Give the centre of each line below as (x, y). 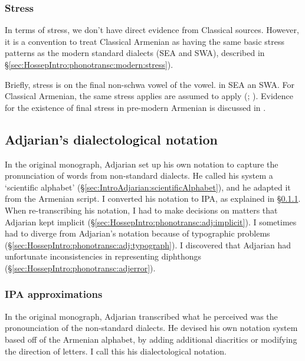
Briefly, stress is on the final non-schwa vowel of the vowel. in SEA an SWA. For (150, 84)
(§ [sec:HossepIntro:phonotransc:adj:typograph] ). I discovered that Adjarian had (148, 245)
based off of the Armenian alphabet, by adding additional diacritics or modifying (151, 339)
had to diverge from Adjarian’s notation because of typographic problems (137, 233)
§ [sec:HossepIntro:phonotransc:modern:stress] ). (89, 64)
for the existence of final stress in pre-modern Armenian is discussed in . (135, 107)
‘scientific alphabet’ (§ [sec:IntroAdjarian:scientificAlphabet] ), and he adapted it (148, 187)
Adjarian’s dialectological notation (111, 139)
